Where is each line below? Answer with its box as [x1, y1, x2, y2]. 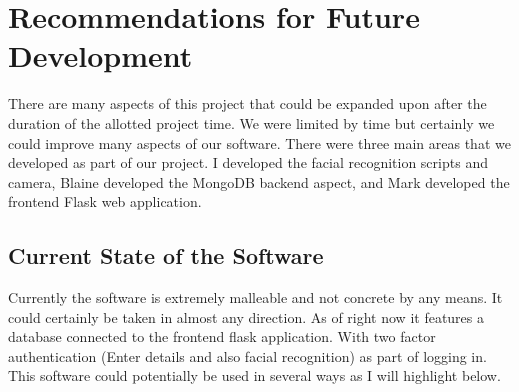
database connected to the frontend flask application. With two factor [8, 326, 436, 347]
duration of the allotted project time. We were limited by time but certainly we [8, 112, 495, 133]
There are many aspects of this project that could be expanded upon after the [8, 93, 487, 114]
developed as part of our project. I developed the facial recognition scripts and [8, 152, 488, 173]
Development [8, 35, 193, 76]
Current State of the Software [8, 240, 324, 271]
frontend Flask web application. [8, 191, 202, 212]
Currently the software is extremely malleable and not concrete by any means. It [8, 287, 503, 308]
